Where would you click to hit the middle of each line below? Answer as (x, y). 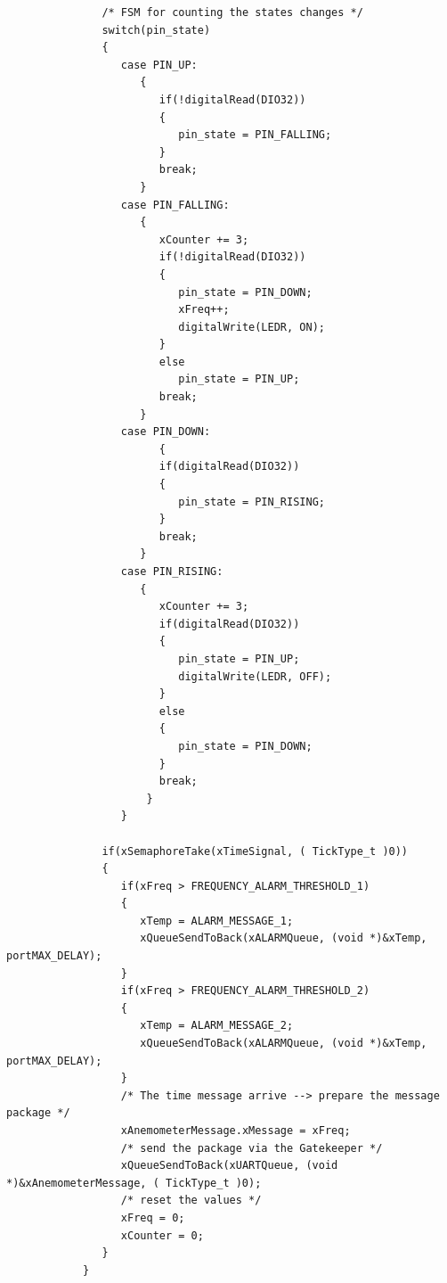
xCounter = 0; (162, 1235)
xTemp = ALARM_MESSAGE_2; (217, 1026)
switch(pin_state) (156, 30)
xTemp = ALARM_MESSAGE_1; (217, 921)
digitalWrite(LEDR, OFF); (255, 676)
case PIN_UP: (159, 65)
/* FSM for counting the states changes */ (232, 12)
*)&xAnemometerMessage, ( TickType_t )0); (134, 1183)
